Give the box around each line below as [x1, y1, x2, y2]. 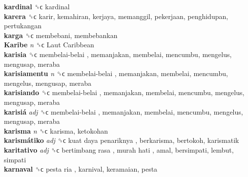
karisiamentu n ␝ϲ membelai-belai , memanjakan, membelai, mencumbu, [4, 68, 228, 79]
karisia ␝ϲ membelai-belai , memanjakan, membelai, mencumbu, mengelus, [4, 49, 232, 59]
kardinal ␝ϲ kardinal [4, 1, 70, 11]
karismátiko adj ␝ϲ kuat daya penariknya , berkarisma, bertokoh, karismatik [4, 135, 239, 145]
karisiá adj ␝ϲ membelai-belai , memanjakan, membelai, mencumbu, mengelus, [4, 106, 243, 117]
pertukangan [4, 20, 42, 31]
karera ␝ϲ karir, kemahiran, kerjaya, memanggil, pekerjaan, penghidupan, [4, 11, 228, 21]
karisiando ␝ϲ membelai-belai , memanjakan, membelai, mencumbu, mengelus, [4, 87, 245, 98]
